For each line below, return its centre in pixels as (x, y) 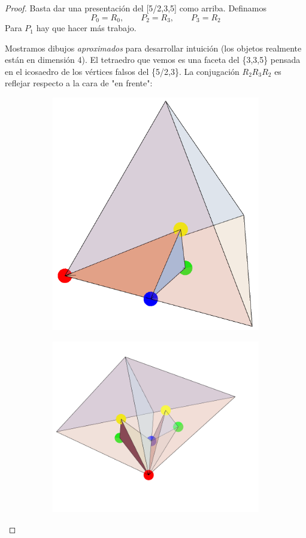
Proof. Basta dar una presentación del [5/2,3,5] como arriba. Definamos (136, 8)
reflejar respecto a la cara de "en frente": (79, 83)
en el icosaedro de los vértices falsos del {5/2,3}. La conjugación (122, 71)
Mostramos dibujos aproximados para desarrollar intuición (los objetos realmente (153, 48)
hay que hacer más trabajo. (86, 28)
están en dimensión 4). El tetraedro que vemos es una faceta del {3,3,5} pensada (153, 60)
